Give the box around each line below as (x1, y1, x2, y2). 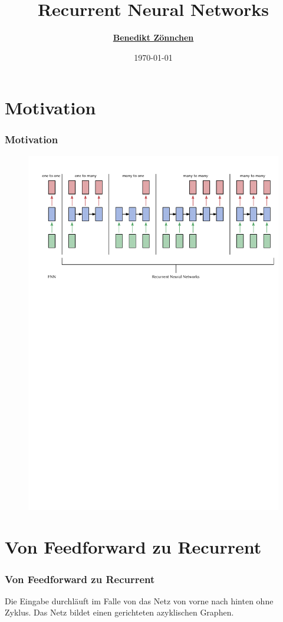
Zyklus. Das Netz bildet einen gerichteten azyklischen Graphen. (5, 606, 234, 618)
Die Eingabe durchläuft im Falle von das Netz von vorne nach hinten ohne (5, 594, 274, 607)
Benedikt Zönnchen (113, 31, 194, 44)
